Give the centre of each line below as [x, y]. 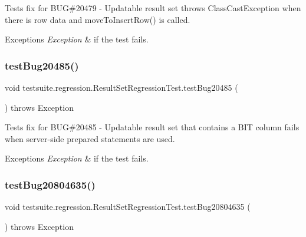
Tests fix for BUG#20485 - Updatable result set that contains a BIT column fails [152, 127]
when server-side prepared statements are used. [90, 138]
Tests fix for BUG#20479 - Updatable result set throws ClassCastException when [153, 8]
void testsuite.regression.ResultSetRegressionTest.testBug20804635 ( [128, 207]
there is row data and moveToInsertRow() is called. [98, 19]
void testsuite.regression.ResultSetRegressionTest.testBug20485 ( [121, 87]
